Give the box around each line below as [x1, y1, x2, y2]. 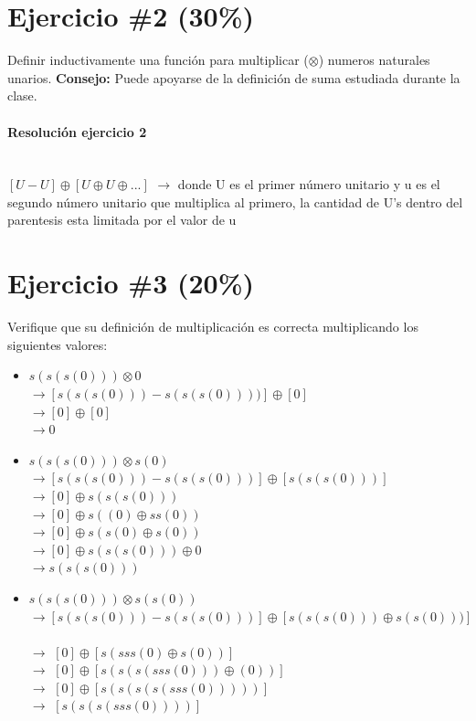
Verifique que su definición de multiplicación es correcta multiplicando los [7, 317, 418, 336]
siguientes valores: [7, 334, 108, 354]
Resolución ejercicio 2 [7, 122, 147, 141]
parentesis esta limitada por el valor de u [7, 210, 237, 229]
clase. [7, 86, 37, 105]
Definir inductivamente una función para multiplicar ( [7, 50, 309, 69]
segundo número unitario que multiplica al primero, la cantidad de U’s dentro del [7, 192, 463, 211]
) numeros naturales [318, 50, 430, 69]
